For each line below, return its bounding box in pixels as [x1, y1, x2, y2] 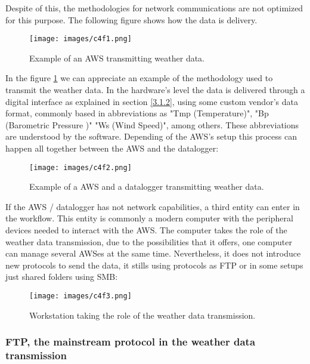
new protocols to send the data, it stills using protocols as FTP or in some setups [5, 258, 303, 271]
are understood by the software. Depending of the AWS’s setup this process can [5, 130, 297, 143]
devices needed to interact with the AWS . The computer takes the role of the [5, 224, 287, 236]
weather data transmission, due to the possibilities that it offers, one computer [5, 235, 292, 248]
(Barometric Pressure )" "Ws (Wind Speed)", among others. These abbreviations [5, 118, 299, 131]
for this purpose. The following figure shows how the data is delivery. [5, 13, 258, 26]
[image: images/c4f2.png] [29, 163, 132, 172]
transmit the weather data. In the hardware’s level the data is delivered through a [5, 84, 305, 96]
